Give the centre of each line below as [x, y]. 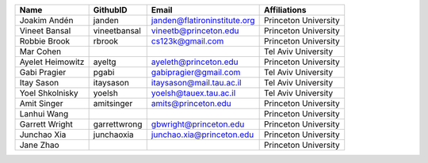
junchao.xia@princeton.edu [203, 135]
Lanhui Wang [44, 114]
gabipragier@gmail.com [196, 72]
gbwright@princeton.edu [198, 124]
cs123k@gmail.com [187, 41]
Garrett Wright [46, 124]
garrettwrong [118, 124]
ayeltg [105, 62]
